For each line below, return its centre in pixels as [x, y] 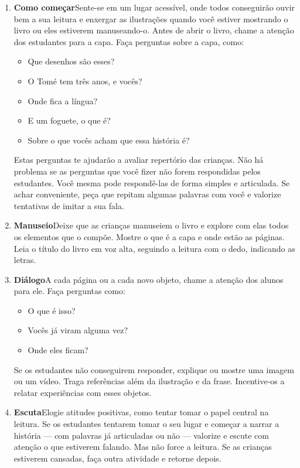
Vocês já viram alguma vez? [78, 330]
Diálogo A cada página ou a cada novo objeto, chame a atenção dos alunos [149, 279]
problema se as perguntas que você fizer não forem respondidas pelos [137, 171]
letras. [25, 260]
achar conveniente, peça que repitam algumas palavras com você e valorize [147, 194]
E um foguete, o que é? [69, 120]
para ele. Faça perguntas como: [69, 291]
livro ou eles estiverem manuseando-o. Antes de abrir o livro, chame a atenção [154, 30]
